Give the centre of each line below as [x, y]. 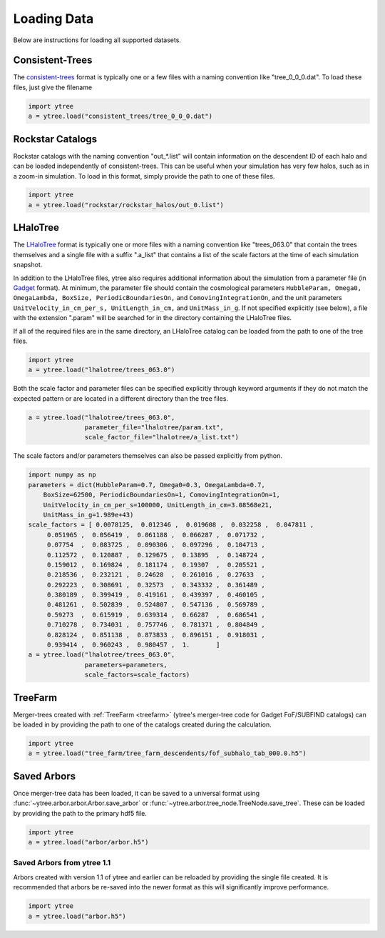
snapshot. [28, 265]
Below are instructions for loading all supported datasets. [97, 40]
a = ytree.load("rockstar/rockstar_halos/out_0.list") [126, 205]
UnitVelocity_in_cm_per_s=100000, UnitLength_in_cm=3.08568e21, [158, 505]
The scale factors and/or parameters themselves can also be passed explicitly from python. [148, 456]
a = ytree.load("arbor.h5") [77, 916]
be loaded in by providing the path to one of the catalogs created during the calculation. [142, 724]
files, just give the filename [53, 87]
